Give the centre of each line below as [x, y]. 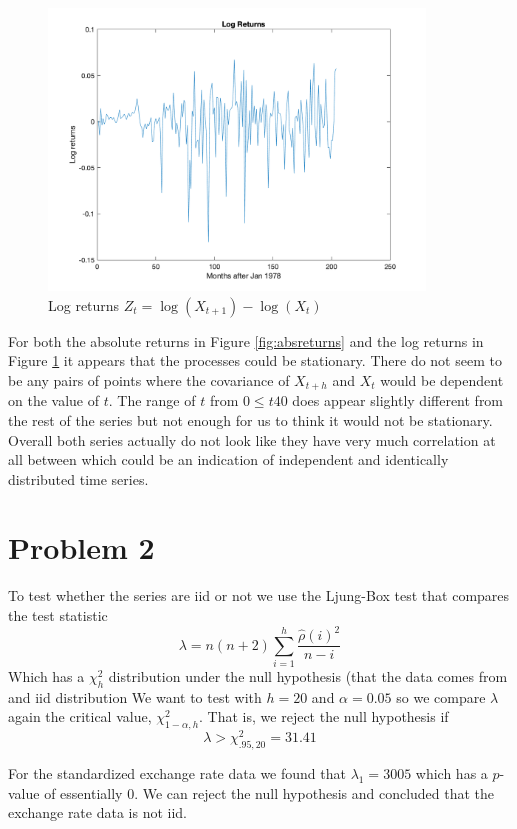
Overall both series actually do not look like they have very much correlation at [252, 439]
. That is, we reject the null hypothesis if [324, 716]
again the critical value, [80, 716]
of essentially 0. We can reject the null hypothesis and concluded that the [269, 792]
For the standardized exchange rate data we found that [177, 772]
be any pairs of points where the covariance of [149, 379]
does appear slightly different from [398, 400]
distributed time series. [78, 478]
